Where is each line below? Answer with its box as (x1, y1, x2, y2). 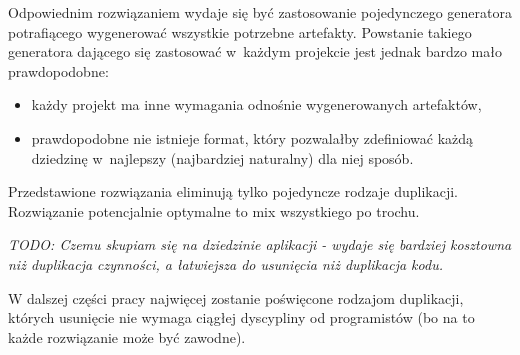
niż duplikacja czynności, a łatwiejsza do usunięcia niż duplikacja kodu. (8, 253, 443, 274)
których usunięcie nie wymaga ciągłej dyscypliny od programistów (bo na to (8, 307, 475, 328)
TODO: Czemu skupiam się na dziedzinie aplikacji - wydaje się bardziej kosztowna (8, 234, 512, 255)
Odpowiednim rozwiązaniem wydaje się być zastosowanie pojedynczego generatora (8, 2, 512, 22)
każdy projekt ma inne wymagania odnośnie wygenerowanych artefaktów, (31, 94, 482, 115)
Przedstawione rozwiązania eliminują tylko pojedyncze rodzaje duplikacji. (8, 181, 458, 202)
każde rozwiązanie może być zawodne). (8, 326, 246, 347)
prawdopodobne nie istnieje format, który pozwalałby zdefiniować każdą (31, 127, 474, 148)
